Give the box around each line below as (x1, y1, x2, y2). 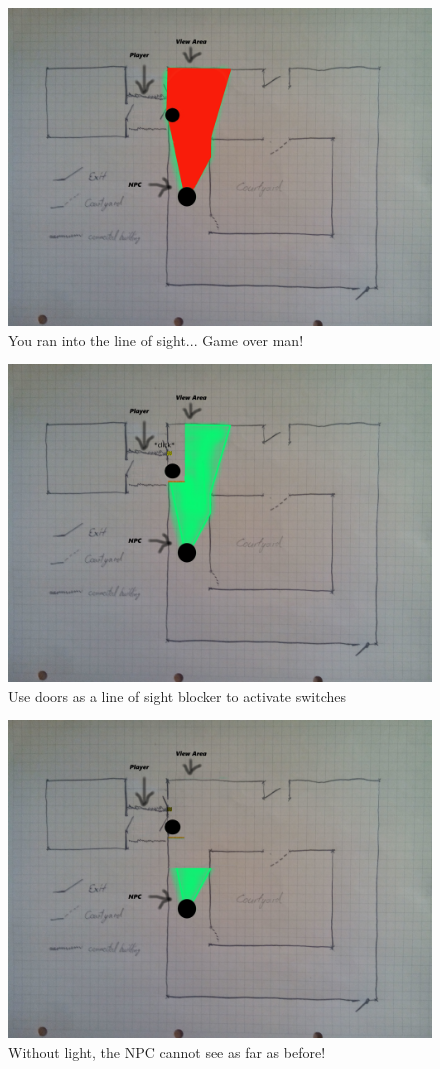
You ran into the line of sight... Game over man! (8, 329, 304, 350)
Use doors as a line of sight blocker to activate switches (8, 685, 347, 706)
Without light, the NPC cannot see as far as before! (8, 1041, 326, 1062)
